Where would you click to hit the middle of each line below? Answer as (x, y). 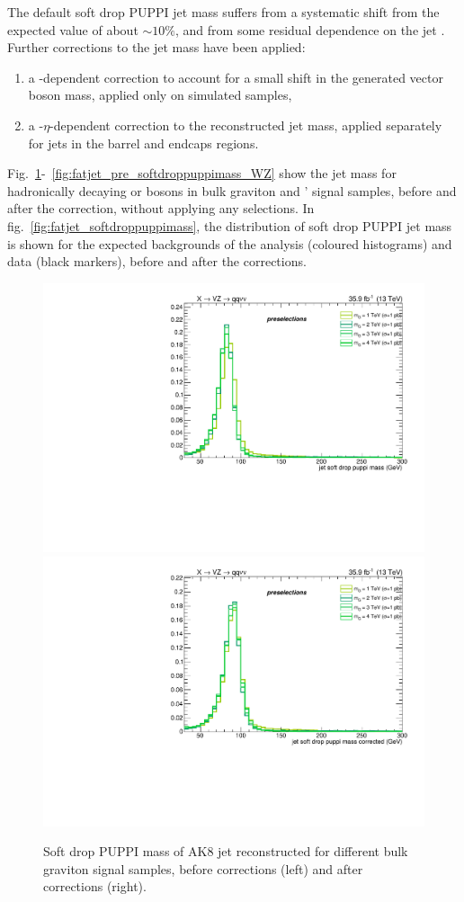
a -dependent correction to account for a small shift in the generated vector (236, 77)
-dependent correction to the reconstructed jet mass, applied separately (246, 125)
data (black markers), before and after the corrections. (157, 261)
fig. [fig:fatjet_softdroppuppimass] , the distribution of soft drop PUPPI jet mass (230, 225)
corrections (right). (95, 886)
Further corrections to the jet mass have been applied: (156, 47)
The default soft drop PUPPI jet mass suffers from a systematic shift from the (223, 12)
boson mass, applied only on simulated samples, (160, 95)
